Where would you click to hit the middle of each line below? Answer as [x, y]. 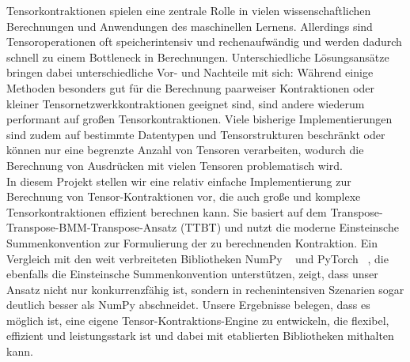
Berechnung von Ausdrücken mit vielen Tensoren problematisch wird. [175, 165]
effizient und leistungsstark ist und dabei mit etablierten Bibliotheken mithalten [200, 336]
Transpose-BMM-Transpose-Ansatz [92, 227]
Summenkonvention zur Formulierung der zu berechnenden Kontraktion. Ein [192, 242]
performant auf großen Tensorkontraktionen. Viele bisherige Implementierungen [199, 119]
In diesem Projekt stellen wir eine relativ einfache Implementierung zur [179, 181]
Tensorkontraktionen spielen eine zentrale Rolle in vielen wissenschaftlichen [189, 10]
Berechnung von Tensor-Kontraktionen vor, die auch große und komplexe [184, 196]
